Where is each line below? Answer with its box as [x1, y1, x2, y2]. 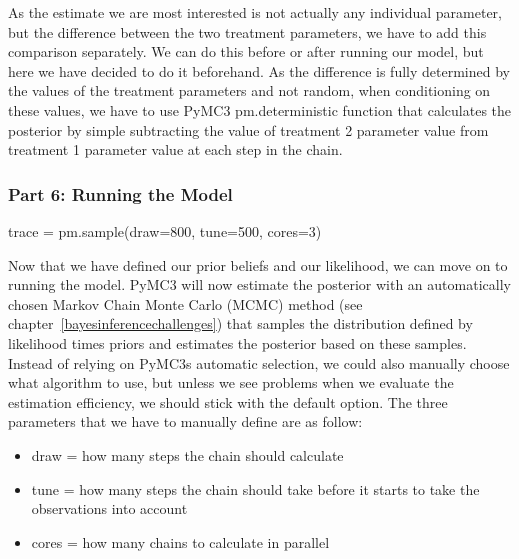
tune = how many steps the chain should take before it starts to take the [31, 478, 480, 499]
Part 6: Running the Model [8, 181, 233, 206]
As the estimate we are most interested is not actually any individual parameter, [8, 2, 503, 22]
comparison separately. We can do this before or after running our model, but [8, 41, 484, 62]
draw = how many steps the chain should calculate [31, 444, 344, 465]
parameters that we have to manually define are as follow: [8, 411, 363, 432]
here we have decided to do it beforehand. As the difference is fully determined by [8, 60, 510, 81]
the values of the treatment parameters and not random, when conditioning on [8, 80, 491, 101]
